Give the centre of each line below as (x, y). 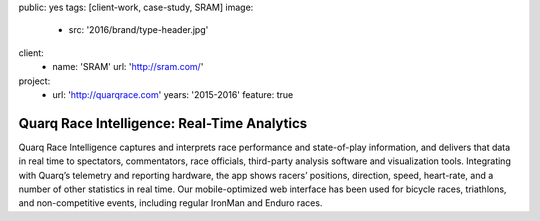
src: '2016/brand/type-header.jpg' (138, 30)
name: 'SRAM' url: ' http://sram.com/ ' (128, 67)
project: (34, 81)
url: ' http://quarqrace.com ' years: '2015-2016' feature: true (173, 94)
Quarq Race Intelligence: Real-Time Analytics (163, 123)
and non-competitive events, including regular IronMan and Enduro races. (170, 203)
